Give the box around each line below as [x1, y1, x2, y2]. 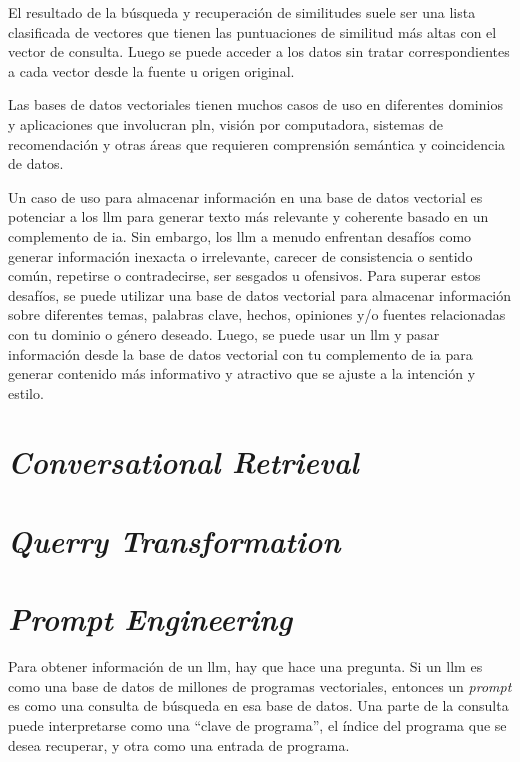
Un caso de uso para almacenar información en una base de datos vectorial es [8, 186, 483, 207]
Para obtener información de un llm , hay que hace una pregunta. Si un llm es [8, 656, 483, 677]
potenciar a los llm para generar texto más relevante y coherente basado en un [8, 206, 489, 227]
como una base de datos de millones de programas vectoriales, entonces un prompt [8, 675, 512, 696]
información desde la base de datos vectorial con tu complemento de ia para [8, 343, 473, 364]
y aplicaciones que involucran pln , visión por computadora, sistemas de [8, 113, 443, 134]
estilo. [8, 382, 44, 403]
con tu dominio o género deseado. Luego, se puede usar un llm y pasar [8, 323, 440, 344]
